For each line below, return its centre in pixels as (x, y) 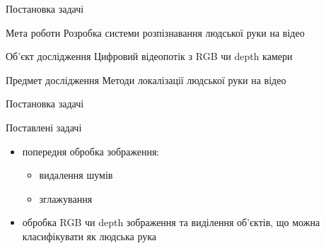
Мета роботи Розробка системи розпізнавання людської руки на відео (155, 32)
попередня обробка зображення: (91, 151)
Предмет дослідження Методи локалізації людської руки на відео (146, 79)
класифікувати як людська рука (89, 236)
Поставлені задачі (44, 127)
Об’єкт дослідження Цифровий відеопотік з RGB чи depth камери (149, 56)
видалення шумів (76, 175)
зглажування (66, 198)
